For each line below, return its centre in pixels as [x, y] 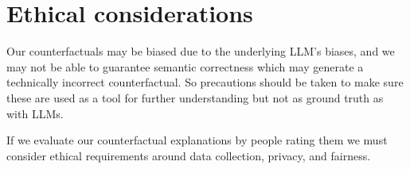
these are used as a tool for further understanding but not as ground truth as [195, 97]
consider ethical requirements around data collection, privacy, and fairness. [189, 155]
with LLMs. [35, 113]
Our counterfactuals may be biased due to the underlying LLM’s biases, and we [201, 51]
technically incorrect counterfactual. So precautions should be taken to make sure [205, 82]
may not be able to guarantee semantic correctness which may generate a [185, 66]
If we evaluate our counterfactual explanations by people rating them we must [197, 140]
